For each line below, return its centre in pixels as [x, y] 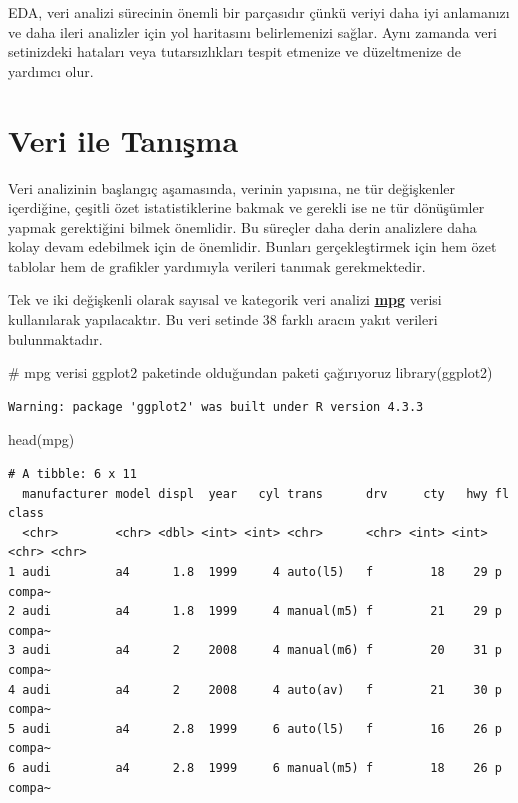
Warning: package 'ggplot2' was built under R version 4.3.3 [216, 406]
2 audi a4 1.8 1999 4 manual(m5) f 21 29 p [255, 611]
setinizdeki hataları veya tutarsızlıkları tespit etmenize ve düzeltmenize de [234, 51]
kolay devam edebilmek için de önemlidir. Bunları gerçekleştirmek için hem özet [252, 246]
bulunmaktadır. [55, 338]
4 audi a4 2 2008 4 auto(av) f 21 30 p [255, 689]
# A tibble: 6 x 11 [72, 474]
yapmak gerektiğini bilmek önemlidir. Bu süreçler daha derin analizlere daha [242, 226]
